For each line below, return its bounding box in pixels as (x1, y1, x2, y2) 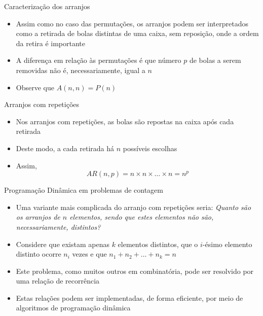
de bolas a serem (189, 55, 241, 65)
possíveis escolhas (123, 143, 177, 153)
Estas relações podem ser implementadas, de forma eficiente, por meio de (16, 292, 243, 303)
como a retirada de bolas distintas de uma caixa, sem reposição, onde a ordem (16, 28, 259, 39)
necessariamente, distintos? (16, 221, 101, 232)
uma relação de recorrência (16, 275, 100, 286)
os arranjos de (16, 212, 60, 222)
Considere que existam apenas (16, 238, 109, 249)
